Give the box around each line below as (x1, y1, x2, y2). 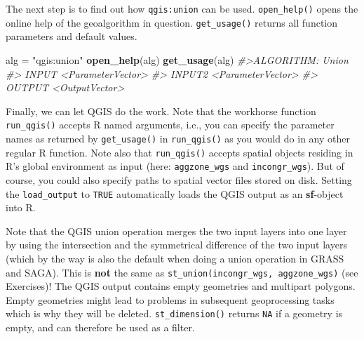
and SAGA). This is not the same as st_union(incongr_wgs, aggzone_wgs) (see (6, 265, 358, 279)
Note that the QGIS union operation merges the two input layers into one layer (6, 223, 347, 238)
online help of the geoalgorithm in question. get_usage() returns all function (6, 15, 338, 29)
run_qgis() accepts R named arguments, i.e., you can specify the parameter (6, 117, 335, 132)
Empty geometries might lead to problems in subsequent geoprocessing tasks (6, 292, 335, 307)
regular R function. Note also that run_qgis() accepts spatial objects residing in (6, 145, 353, 159)
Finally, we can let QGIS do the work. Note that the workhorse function (6, 103, 316, 118)
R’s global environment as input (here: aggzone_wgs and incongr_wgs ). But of (6, 159, 344, 173)
